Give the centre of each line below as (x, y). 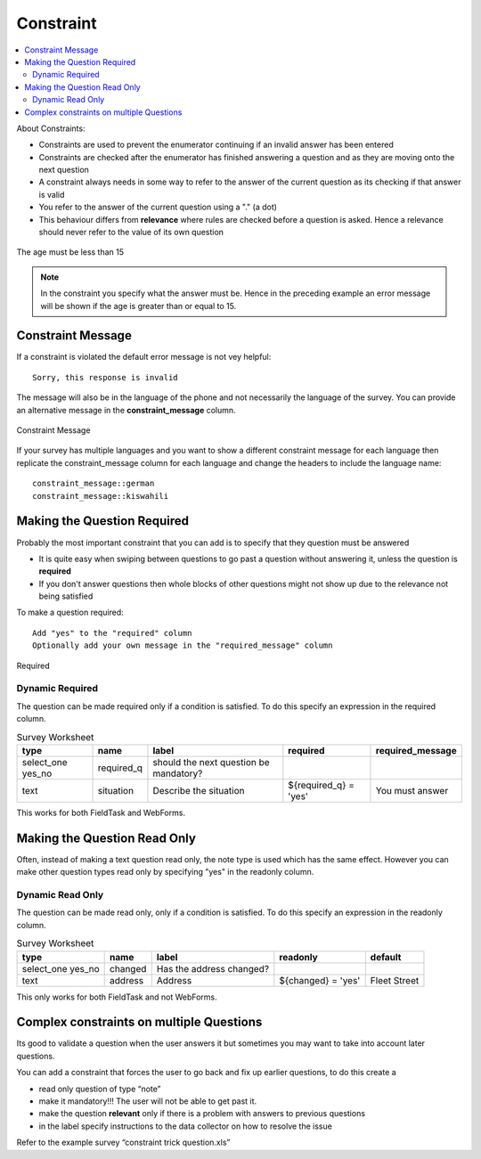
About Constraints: (51, 128)
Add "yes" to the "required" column (112, 633)
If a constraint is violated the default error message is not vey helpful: (144, 357)
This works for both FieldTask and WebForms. (101, 812)
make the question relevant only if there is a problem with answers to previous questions (202, 1114)
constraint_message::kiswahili (101, 496)
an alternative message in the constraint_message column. (126, 410)
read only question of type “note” (100, 1089)
